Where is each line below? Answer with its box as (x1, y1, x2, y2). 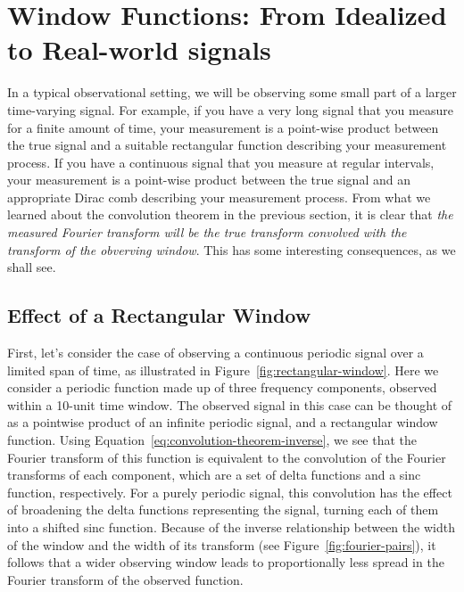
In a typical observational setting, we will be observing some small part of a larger (7, 83, 457, 102)
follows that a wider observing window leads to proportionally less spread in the (7, 553, 444, 571)
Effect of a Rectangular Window (7, 301, 311, 329)
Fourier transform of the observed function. (7, 570, 244, 588)
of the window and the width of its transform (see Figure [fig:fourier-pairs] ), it (7, 535, 436, 554)
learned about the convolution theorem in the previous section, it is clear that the (7, 205, 453, 224)
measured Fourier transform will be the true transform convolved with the (7, 223, 407, 242)
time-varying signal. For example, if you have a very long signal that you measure (7, 100, 453, 119)
